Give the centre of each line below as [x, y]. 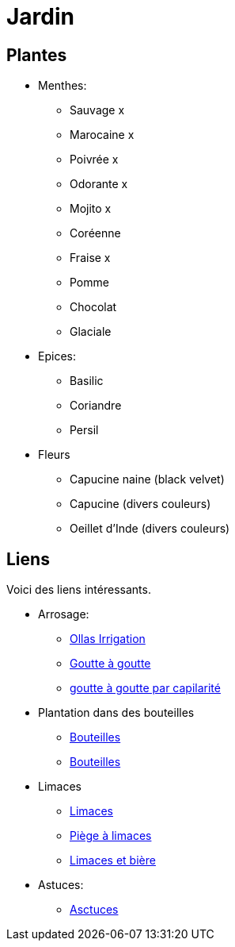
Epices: [57, 356]
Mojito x [91, 209]
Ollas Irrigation [108, 639]
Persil [84, 430]
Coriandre [96, 406]
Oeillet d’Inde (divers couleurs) [150, 529]
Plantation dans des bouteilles [116, 713]
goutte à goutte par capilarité [145, 688]
